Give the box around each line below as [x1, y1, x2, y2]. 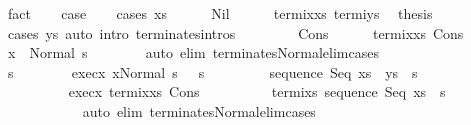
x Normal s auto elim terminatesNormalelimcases [7, 42, 379, 63]
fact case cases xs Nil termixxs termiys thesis [7, 3, 433, 23]
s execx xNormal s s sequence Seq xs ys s [7, 61, 418, 82]
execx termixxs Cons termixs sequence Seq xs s [68, 81, 446, 102]
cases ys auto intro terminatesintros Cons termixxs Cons [7, 22, 464, 43]
